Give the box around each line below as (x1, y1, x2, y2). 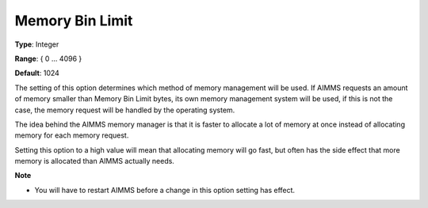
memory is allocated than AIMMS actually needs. (14, 157, 174, 166)
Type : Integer (14, 40, 59, 49)
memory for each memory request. (14, 130, 129, 140)
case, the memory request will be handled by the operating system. (14, 105, 235, 115)
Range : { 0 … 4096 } (14, 54, 82, 63)
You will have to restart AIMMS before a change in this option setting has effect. (34, 185, 296, 195)
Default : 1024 (14, 68, 59, 78)
